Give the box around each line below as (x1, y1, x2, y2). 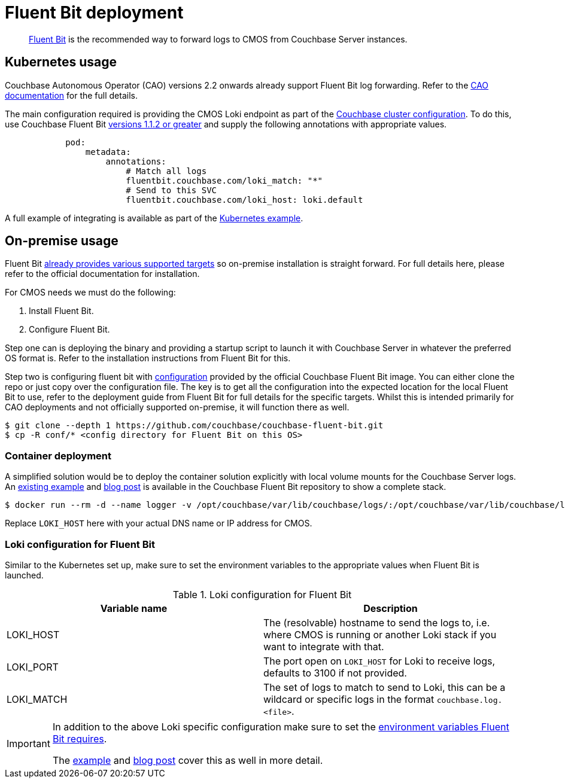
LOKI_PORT (7, 660, 59, 673)
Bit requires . (52, 732, 107, 745)
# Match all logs (126, 166, 207, 176)
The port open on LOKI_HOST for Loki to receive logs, (263, 654, 495, 667)
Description (363, 602, 418, 614)
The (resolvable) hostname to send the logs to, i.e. (263, 616, 490, 629)
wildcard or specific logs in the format (263, 693, 435, 705)
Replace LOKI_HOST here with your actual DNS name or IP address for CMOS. (5, 518, 312, 529)
